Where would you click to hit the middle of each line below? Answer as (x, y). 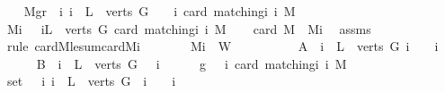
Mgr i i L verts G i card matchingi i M (160, 11)
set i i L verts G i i (91, 81)
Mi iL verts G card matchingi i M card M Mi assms (189, 28)
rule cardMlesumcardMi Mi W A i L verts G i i (222, 46)
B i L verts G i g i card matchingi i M (191, 63)
